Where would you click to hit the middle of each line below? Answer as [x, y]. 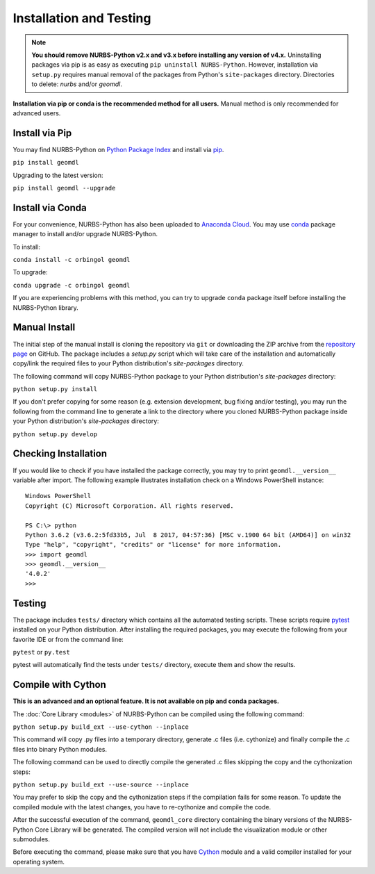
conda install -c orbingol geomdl [72, 260]
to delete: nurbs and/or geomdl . [77, 84]
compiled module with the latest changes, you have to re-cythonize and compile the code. [142, 807]
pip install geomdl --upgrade [64, 188]
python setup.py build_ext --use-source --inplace [101, 784]
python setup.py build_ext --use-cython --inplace [101, 727]
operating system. [39, 861]
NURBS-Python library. [46, 307]
